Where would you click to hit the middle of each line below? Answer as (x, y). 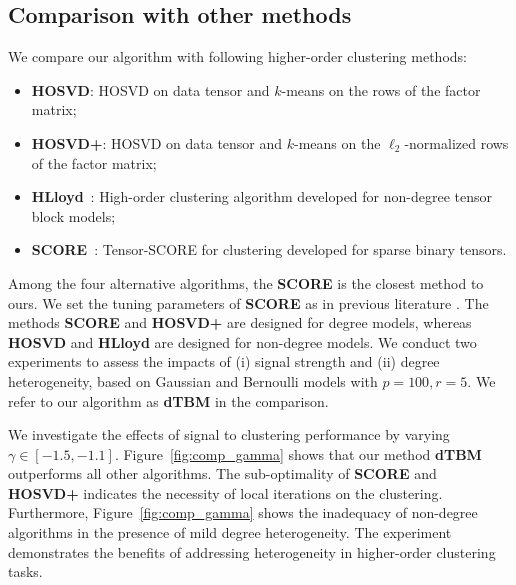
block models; (73, 215)
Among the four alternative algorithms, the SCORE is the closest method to (246, 282)
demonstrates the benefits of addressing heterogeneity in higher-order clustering (252, 551)
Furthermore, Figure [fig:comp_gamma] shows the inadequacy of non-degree (243, 512)
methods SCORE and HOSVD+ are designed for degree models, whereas (240, 322)
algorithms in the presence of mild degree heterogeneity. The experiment (230, 532)
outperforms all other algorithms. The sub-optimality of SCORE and (222, 473)
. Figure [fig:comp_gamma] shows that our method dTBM (298, 453)
